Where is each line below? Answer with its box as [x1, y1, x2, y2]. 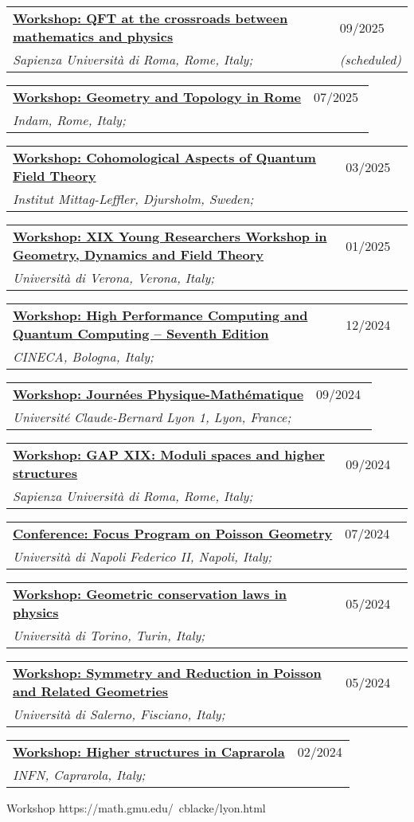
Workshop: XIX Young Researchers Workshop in [13, 227, 327, 245]
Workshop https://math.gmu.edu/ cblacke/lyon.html [6, 800, 266, 816]
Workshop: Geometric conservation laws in [13, 585, 287, 603]
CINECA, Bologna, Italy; [13, 347, 154, 366]
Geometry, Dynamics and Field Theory [13, 245, 264, 264]
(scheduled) [339, 50, 401, 68]
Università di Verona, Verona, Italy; [13, 268, 215, 287]
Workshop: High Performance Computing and [13, 306, 308, 324]
